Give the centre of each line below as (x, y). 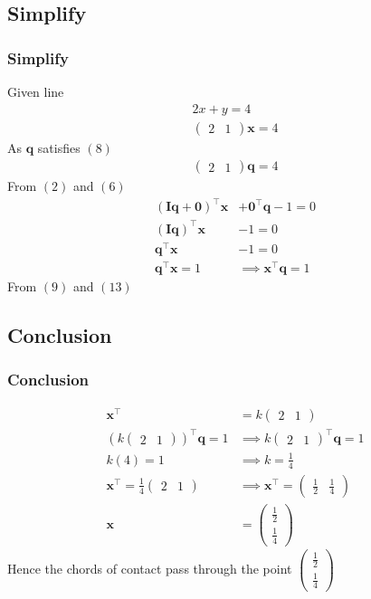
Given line (36, 91)
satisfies (59, 147)
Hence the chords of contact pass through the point (150, 568)
